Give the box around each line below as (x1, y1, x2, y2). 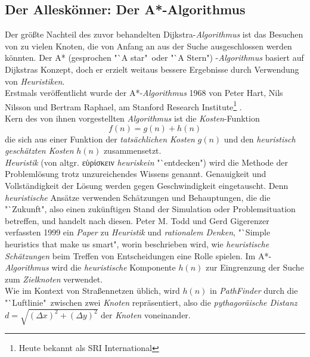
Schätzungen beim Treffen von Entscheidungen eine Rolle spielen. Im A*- (5, 249, 272, 262)
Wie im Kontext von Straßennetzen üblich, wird (5, 284, 180, 297)
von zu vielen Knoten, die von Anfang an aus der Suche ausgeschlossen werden (5, 39, 292, 52)
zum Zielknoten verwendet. (5, 272, 103, 285)
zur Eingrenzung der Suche (206, 261, 304, 274)
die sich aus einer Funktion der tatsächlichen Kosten (5, 132, 195, 145)
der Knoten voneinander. (101, 308, 191, 321)
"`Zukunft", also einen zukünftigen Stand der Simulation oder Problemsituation (5, 203, 296, 215)
